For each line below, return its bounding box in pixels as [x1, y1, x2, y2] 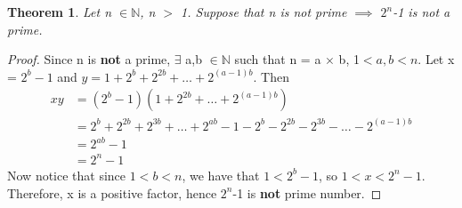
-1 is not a [393, 3, 450, 20]
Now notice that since [7, 165, 126, 184]
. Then [253, 67, 289, 85]
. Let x [417, 50, 455, 68]
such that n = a [234, 50, 321, 68]
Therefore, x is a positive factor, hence [7, 183, 217, 202]
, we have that [182, 165, 260, 184]
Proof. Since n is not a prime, [7, 50, 171, 68]
